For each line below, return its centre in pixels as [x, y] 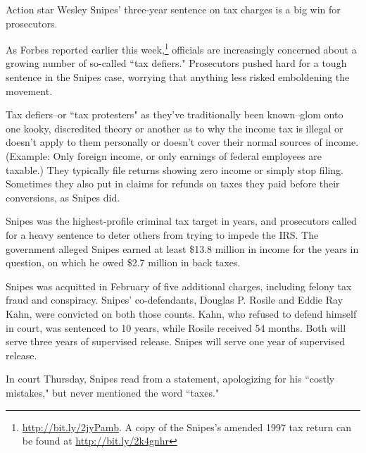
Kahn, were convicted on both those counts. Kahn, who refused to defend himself [181, 313]
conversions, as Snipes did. [63, 197]
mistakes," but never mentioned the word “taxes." [113, 392]
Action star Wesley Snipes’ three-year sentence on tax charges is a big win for [173, 9]
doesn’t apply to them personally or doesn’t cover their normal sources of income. [182, 142]
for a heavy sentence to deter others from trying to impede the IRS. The [162, 234]
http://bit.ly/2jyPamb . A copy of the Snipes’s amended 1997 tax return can [187, 427]
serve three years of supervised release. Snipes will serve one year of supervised [176, 341]
